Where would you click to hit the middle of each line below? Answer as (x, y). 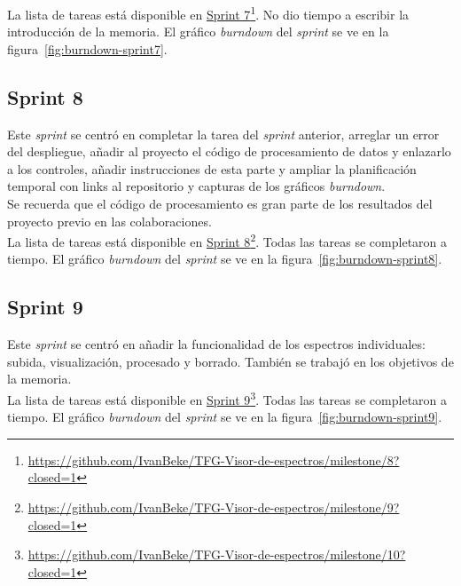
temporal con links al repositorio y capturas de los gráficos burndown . (196, 186)
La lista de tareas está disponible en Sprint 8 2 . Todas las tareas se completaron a (227, 240)
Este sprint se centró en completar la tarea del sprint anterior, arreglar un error (223, 134)
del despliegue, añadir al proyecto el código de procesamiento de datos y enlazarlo (229, 151)
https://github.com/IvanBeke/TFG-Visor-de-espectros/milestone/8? (214, 459)
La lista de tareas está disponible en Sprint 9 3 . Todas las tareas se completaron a (227, 398)
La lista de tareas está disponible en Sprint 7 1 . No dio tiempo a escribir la (208, 13)
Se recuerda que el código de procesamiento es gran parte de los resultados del (220, 204)
